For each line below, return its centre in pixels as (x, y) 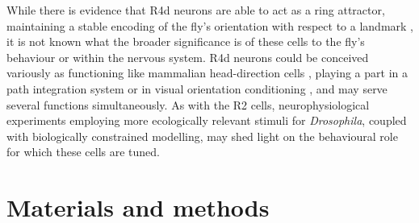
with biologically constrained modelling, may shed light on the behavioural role (202, 136)
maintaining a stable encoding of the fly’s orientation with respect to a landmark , (210, 25)
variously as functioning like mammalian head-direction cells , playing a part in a (207, 73)
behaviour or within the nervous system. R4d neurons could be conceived (188, 57)
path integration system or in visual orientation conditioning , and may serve (197, 88)
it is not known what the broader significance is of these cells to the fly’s (186, 41)
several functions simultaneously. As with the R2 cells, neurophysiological (188, 104)
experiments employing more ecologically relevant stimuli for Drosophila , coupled (207, 120)
